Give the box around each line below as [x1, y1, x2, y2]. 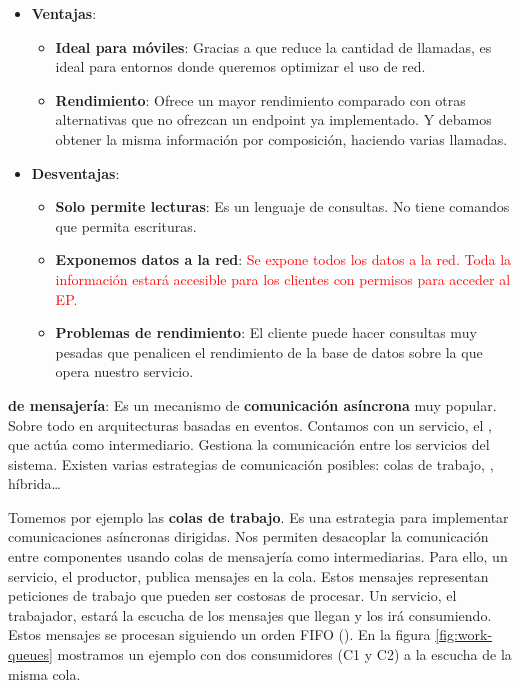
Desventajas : [31, 162, 120, 183]
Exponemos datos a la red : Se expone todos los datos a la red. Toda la [55, 249, 512, 270]
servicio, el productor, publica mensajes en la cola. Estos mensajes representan [8, 565, 489, 586]
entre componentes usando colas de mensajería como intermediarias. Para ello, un [8, 546, 508, 567]
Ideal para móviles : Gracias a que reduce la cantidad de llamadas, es [55, 36, 492, 57]
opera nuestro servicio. [55, 361, 194, 382]
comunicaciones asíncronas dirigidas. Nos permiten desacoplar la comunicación [8, 526, 489, 547]
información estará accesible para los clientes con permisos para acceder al [55, 268, 511, 289]
